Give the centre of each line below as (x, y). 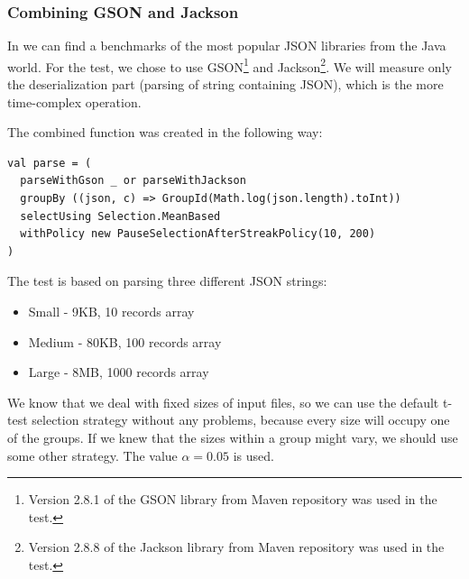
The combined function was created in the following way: (165, 132)
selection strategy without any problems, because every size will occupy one (241, 420)
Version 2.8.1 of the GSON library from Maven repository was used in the (233, 499)
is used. (253, 455)
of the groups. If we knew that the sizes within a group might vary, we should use (233, 437)
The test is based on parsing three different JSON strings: (167, 281)
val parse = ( (50, 163)
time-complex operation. (74, 101)
